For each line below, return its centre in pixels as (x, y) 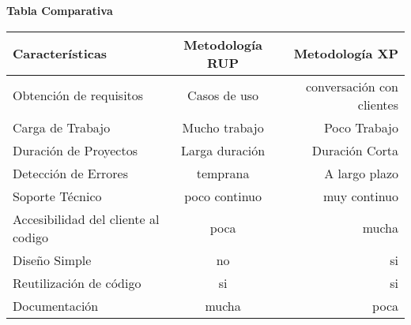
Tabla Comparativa (60, 10)
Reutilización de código (77, 282)
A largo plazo (361, 173)
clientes (378, 104)
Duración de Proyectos (75, 150)
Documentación (56, 305)
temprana (223, 173)
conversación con (352, 86)
